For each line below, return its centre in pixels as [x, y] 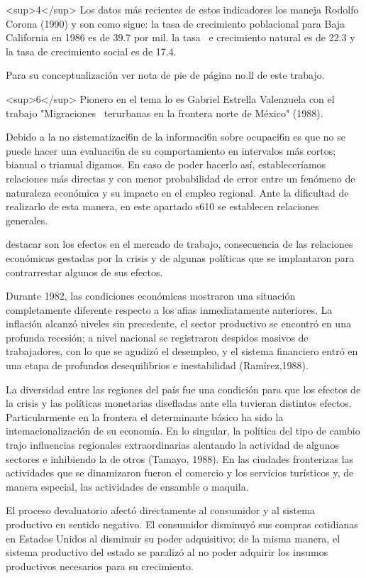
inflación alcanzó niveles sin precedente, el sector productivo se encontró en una [178, 323]
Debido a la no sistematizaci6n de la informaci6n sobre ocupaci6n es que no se [176, 137]
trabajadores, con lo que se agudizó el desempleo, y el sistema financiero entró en [182, 351]
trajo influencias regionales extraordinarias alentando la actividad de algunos [172, 445]
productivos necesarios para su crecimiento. [100, 566]
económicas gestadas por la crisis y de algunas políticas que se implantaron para [180, 257]
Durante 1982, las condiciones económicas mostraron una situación [151, 296]
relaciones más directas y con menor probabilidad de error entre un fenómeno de [181, 178]
